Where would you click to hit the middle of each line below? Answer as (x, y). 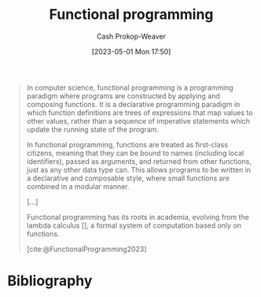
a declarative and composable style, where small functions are (128, 178)
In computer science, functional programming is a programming (130, 87)
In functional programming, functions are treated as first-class (127, 144)
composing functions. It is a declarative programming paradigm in (133, 104)
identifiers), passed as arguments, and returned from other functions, (139, 161)
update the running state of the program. (92, 129)
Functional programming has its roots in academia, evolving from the (138, 217)
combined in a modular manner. (78, 186)
